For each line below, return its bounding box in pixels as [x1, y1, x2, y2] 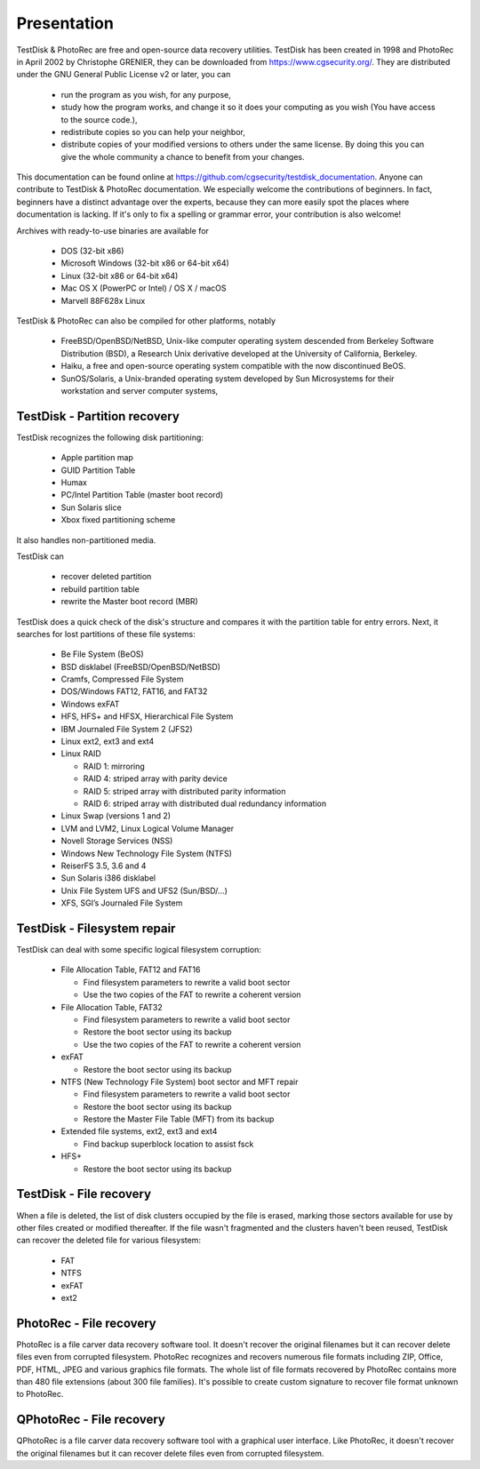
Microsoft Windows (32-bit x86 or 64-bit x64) [60, 258, 230, 268]
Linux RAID [60, 748, 101, 759]
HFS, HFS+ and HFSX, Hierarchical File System [60, 711, 234, 722]
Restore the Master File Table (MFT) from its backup [83, 1114, 275, 1124]
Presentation [16, 13, 115, 33]
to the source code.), [60, 114, 138, 124]
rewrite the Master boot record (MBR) [60, 596, 199, 607]
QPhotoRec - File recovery [16, 1412, 166, 1427]
